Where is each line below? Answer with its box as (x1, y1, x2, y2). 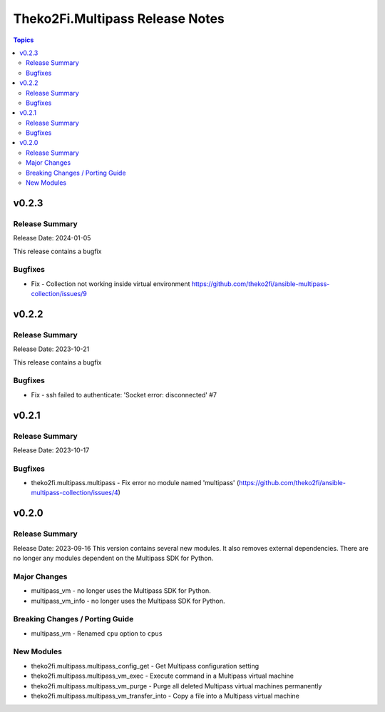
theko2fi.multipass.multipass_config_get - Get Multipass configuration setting (31, 661, 260, 670)
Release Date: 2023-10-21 (13, 345, 90, 353)
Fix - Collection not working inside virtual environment (31, 279, 190, 288)
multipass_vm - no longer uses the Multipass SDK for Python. (31, 586, 212, 595)
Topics (13, 36, 34, 44)
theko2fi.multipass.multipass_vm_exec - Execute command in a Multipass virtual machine (31, 671, 294, 681)
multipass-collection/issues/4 (31, 489, 119, 497)
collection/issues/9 (31, 290, 87, 298)
